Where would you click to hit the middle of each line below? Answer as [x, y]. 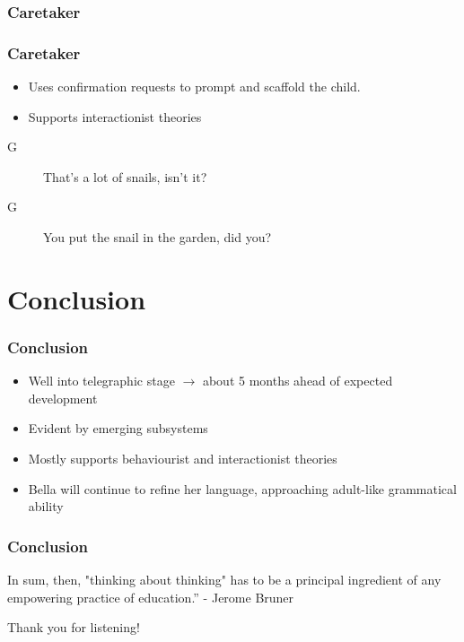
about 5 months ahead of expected [298, 381]
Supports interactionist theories [115, 116]
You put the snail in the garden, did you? [158, 237]
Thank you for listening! [74, 627]
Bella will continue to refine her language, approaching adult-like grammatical [242, 488]
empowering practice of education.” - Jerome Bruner [151, 597]
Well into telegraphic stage [101, 381]
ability [46, 506]
